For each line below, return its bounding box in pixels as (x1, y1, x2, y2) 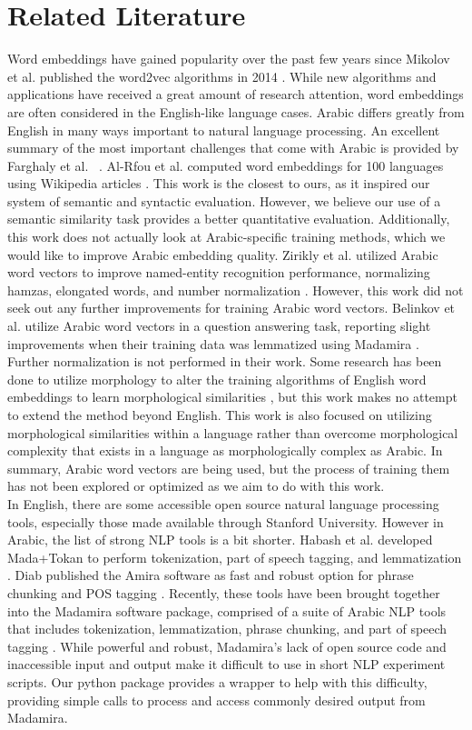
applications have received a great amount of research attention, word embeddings (7, 85, 464, 104)
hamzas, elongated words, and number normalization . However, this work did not (7, 280, 464, 299)
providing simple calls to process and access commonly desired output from (7, 690, 426, 709)
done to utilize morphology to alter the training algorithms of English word (7, 369, 427, 388)
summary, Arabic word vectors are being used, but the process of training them (7, 458, 450, 477)
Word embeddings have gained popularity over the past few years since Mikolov (7, 49, 450, 68)
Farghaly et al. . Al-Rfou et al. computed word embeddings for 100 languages (7, 155, 444, 175)
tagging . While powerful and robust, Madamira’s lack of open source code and (7, 636, 447, 655)
